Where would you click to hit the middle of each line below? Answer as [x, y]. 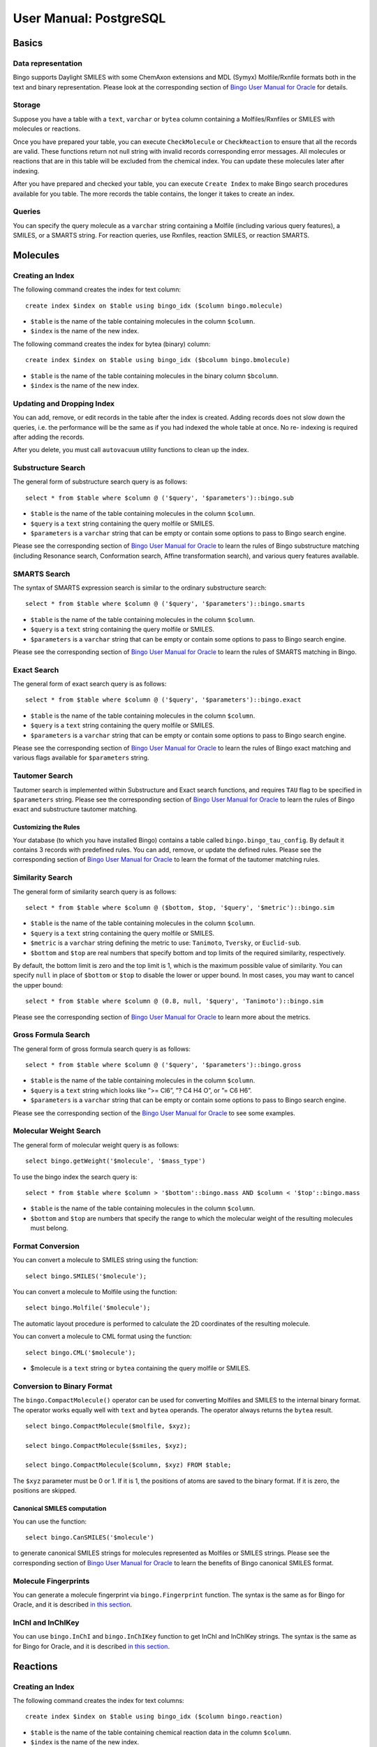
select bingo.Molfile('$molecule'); [88, 1308]
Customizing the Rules [46, 827]
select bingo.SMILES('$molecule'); [86, 1276]
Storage [27, 105]
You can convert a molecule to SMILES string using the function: [105, 1260]
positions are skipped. [45, 1491]
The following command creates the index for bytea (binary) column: [112, 344]
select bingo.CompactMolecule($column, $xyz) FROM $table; [128, 1465]
